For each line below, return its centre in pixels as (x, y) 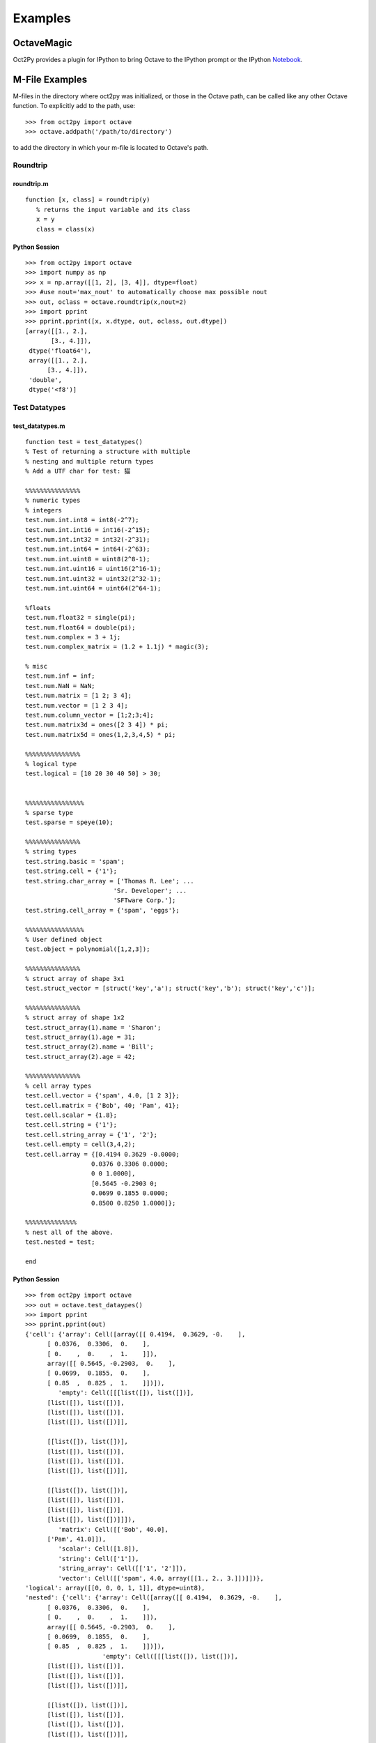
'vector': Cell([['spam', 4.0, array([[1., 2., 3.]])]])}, (161, 1578)
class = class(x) (65, 229)
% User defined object (64, 939)
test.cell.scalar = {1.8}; (71, 1115)
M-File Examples (50, 79)
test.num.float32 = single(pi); (80, 618)
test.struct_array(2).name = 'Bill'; (90, 1047)
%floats (38, 608)
